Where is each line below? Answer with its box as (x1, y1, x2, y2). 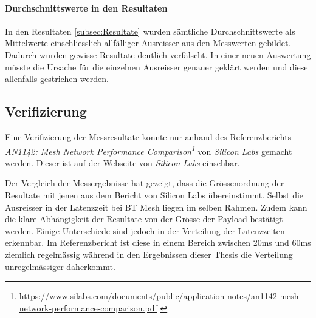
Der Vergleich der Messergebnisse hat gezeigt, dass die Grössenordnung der (5, 177, 284, 189)
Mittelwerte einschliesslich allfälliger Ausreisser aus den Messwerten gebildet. (5, 36, 291, 49)
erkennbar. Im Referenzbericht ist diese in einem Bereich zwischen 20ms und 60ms (5, 236, 311, 249)
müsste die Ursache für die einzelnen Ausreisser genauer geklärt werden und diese (5, 60, 308, 73)
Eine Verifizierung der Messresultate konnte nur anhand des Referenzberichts (5, 130, 292, 143)
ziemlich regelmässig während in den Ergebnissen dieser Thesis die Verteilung (5, 248, 293, 260)
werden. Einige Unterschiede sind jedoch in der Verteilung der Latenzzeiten (5, 224, 285, 237)
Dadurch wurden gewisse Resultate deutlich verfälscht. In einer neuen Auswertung (5, 48, 311, 61)
